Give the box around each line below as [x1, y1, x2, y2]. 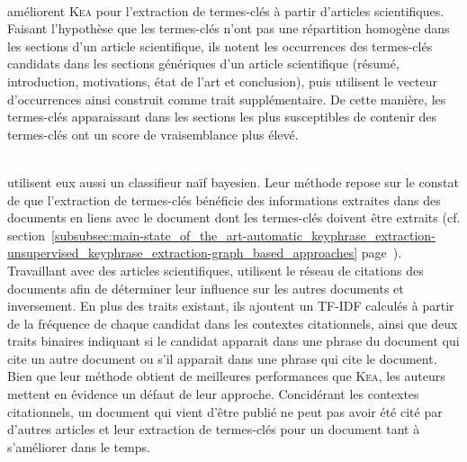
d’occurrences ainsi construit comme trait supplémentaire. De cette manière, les [7, 89, 446, 108]
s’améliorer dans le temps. [7, 437, 150, 456]
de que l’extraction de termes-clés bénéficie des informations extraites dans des [7, 190, 441, 209]
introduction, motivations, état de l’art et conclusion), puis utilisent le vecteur [7, 71, 438, 90]
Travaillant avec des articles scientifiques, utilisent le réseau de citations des [7, 260, 424, 279]
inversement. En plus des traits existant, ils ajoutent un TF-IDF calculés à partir [7, 296, 454, 315]
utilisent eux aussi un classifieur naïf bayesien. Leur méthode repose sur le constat [7, 172, 459, 191]
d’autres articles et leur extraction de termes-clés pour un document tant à [7, 420, 420, 439]
